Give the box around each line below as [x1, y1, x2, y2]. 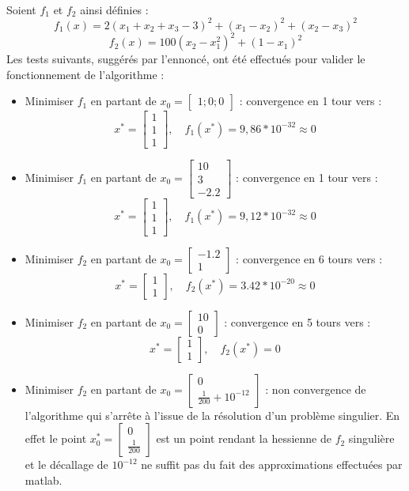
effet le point [25, 430, 87, 447]
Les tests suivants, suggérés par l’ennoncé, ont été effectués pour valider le [6, 51, 365, 67]
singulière [348, 430, 395, 447]
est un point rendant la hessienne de [156, 430, 331, 447]
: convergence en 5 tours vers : [224, 313, 371, 330]
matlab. [25, 471, 62, 488]
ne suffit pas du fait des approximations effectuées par [141, 456, 403, 473]
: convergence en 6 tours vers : [236, 250, 383, 266]
